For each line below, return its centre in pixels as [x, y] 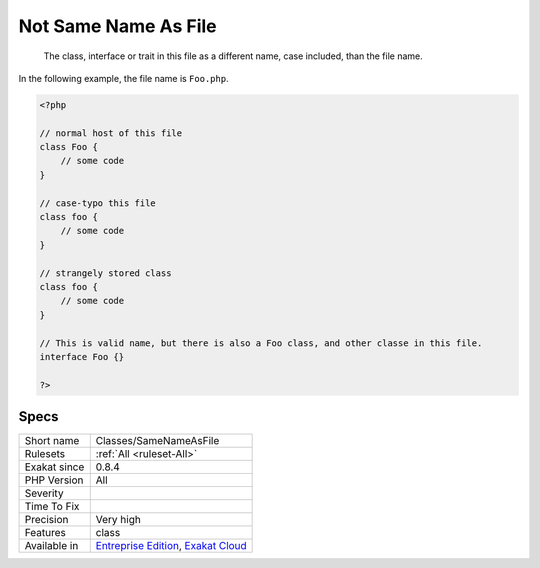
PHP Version [54, 480]
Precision [46, 520]
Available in [51, 546]
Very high [118, 520]
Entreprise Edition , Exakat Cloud [171, 546]
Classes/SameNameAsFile [157, 441]
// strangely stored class [105, 273]
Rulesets [44, 454]
